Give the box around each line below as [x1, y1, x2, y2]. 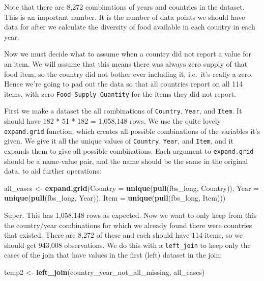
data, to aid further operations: [4, 165, 101, 176]
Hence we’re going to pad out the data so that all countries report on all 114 [4, 78, 243, 89]
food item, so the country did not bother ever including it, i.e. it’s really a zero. [4, 68, 253, 79]
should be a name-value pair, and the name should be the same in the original [4, 155, 248, 166]
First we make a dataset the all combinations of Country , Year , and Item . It [4, 105, 242, 116]
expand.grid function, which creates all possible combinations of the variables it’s [4, 125, 260, 136]
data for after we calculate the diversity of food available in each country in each [4, 21, 255, 32]
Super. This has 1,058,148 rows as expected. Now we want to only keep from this [4, 210, 257, 220]
